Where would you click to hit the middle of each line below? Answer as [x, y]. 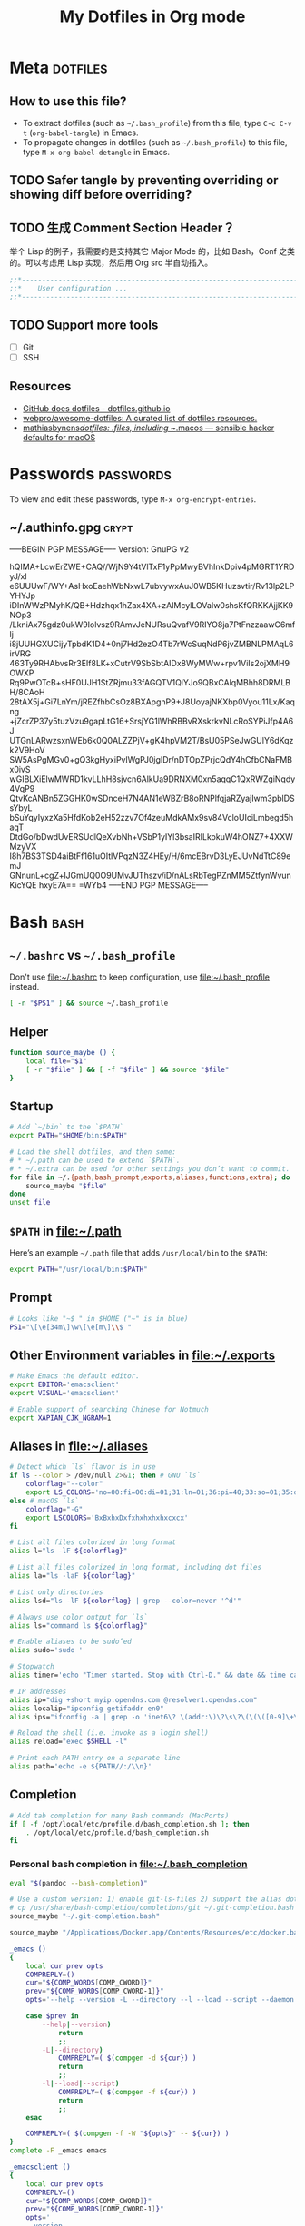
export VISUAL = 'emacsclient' [64, 1394]
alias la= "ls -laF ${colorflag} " [73, 1576]
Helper [29, 1032]
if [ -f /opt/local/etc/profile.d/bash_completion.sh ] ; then [129, 1824]
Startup [31, 1106]
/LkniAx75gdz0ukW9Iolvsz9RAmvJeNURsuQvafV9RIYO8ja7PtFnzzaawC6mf [152, 625]
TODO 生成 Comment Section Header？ [122, 227]
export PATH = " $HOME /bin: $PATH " [69, 1136]
